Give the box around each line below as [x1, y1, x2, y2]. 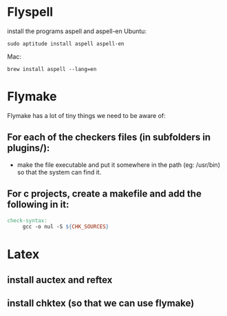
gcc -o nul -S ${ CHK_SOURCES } [22, 224, 109, 230]
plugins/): [7, 142, 50, 154]
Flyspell [7, 4, 54, 20]
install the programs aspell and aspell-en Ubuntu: [7, 27, 147, 35]
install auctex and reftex [7, 274, 113, 286]
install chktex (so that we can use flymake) [7, 297, 195, 309]
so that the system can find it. [17, 168, 102, 176]
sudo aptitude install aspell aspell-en [7, 40, 125, 47]
